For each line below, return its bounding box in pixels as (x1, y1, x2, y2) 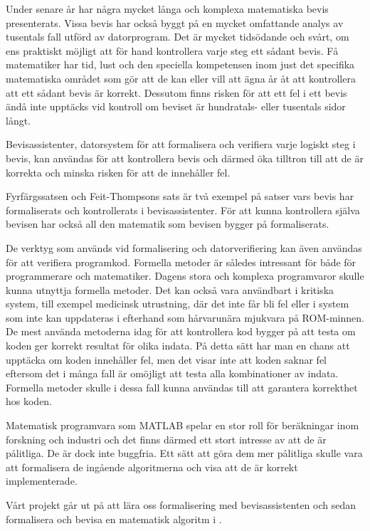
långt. (6, 112, 31, 127)
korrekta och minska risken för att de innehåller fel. (6, 164, 231, 179)
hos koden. (6, 394, 53, 409)
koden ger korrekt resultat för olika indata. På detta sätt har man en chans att (6, 338, 350, 353)
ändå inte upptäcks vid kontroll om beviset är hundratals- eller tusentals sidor (6, 99, 346, 114)
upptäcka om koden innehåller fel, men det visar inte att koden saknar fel (6, 352, 327, 367)
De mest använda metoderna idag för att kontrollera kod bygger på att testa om (6, 324, 356, 339)
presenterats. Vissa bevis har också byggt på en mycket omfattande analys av (6, 15, 344, 30)
